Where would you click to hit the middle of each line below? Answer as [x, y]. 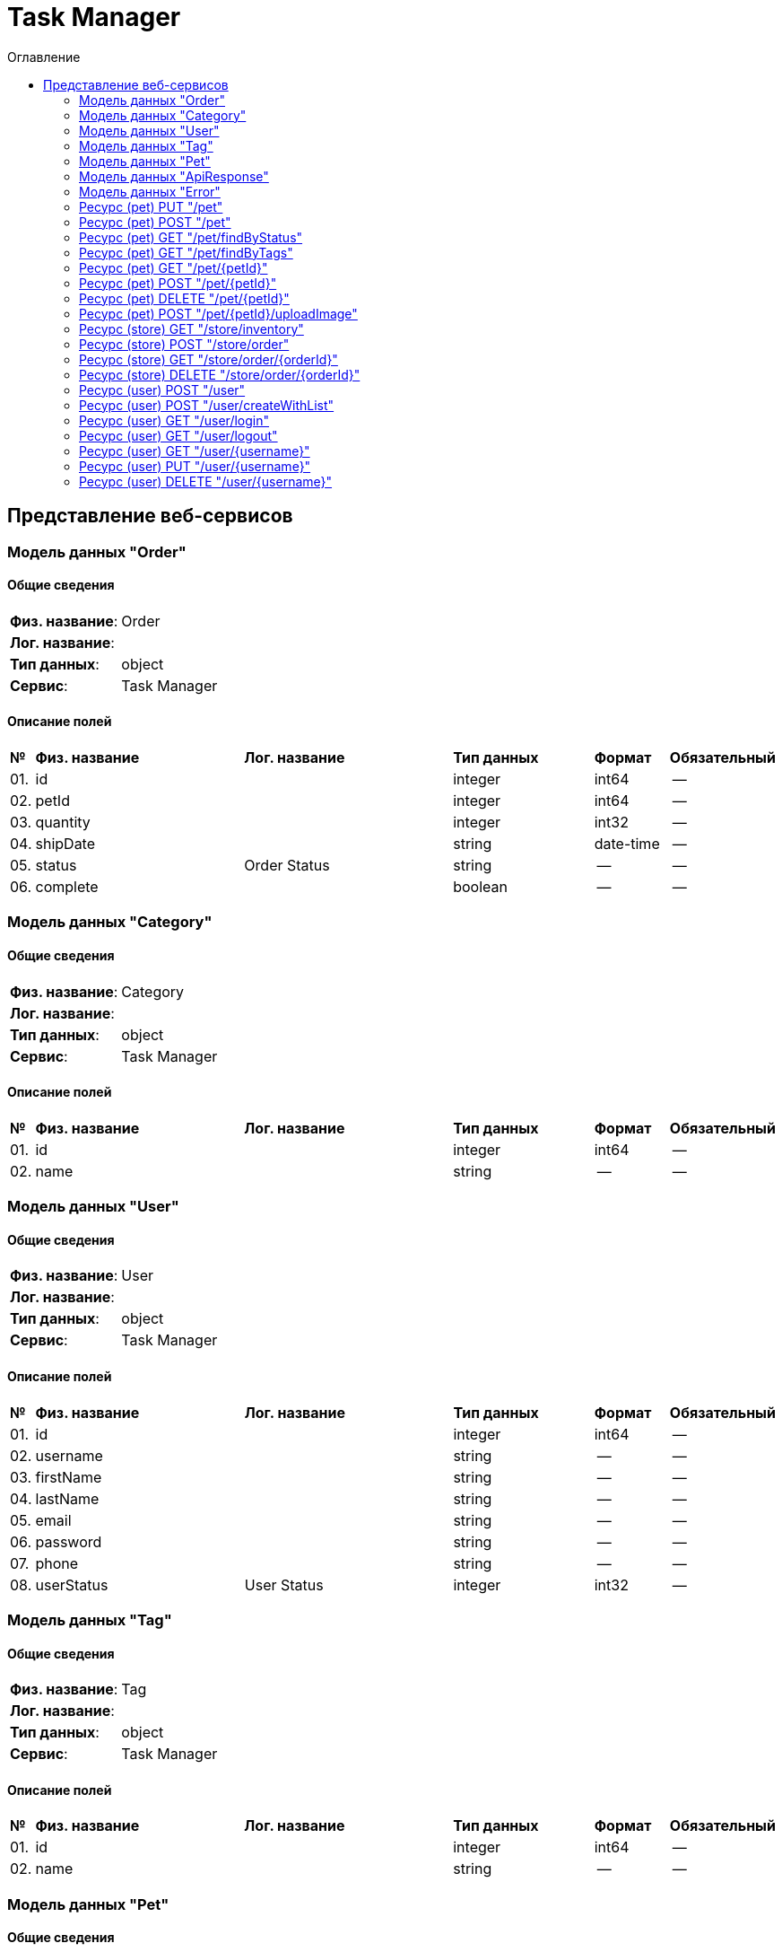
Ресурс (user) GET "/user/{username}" [195, 451]
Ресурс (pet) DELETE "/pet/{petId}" [184, 298]
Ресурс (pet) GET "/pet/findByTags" [186, 252]
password [69, 1541]
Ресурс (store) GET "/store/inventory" [191, 328]
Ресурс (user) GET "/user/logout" [178, 435]
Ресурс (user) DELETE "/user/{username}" [206, 481]
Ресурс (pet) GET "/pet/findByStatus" [191, 237]
